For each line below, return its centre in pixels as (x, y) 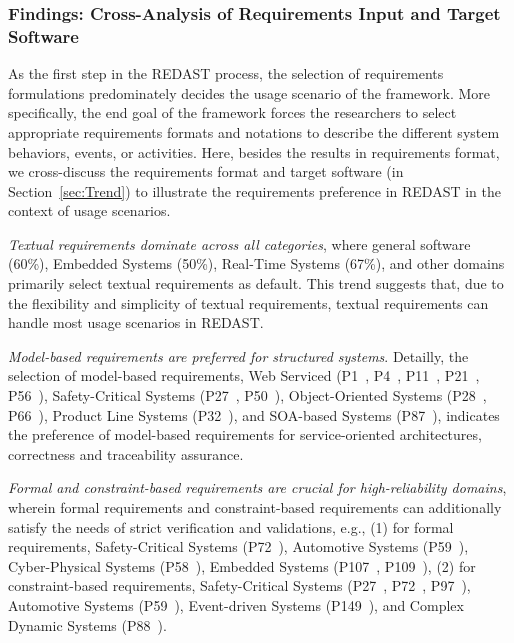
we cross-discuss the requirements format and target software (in (206, 171)
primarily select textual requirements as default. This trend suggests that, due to (256, 283)
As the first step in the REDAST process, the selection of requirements (226, 73)
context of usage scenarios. (89, 210)
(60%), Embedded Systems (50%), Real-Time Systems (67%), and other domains (256, 263)
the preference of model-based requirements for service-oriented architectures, (245, 434)
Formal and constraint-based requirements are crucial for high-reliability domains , (257, 487)
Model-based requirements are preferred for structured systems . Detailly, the (238, 355)
